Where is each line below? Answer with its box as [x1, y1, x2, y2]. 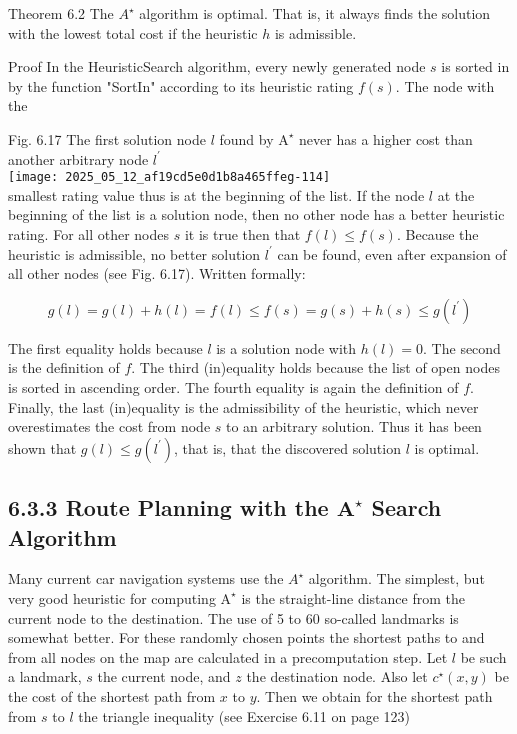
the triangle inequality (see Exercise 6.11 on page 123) [78, 705, 411, 726]
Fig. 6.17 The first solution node [8, 128, 206, 149]
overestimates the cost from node [8, 416, 211, 437]
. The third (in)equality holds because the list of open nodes [131, 357, 500, 378]
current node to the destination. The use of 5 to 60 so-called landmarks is [8, 607, 459, 628]
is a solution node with [216, 337, 356, 358]
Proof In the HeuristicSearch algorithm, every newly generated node [8, 56, 426, 77]
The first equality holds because [8, 337, 203, 358]
